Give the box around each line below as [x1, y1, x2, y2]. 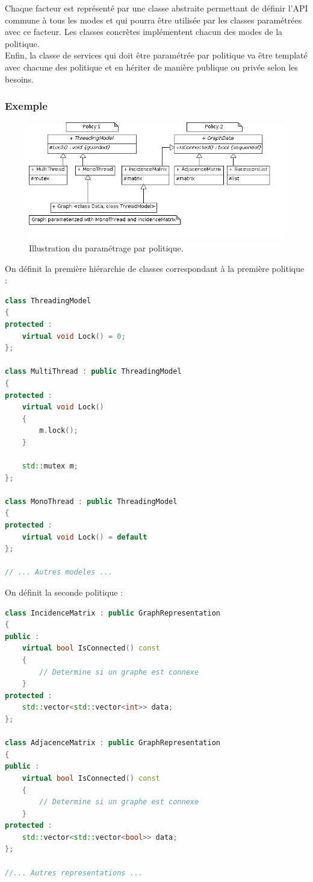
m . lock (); [39, 426, 78, 435]
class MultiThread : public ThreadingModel [5, 367, 182, 376]
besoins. [5, 72, 34, 85]
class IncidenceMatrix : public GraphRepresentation [5, 608, 220, 617]
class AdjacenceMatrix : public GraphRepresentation [5, 739, 220, 748]
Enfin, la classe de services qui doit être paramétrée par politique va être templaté [5, 49, 308, 61]
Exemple [5, 98, 48, 113]
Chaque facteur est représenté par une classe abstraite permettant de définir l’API [5, 2, 308, 14]
